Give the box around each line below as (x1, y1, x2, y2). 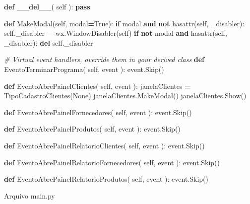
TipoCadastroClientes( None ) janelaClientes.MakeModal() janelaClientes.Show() (4, 90, 247, 101)
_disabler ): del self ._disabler (4, 37, 93, 48)
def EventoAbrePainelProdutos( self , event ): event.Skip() (4, 124, 181, 134)
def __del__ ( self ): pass (4, 1, 90, 11)
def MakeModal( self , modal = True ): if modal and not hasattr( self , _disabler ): (4, 18, 245, 28)
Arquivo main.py (4, 190, 55, 201)
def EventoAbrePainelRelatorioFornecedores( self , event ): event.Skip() (4, 157, 220, 167)
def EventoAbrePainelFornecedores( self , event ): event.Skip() (4, 107, 192, 117)
